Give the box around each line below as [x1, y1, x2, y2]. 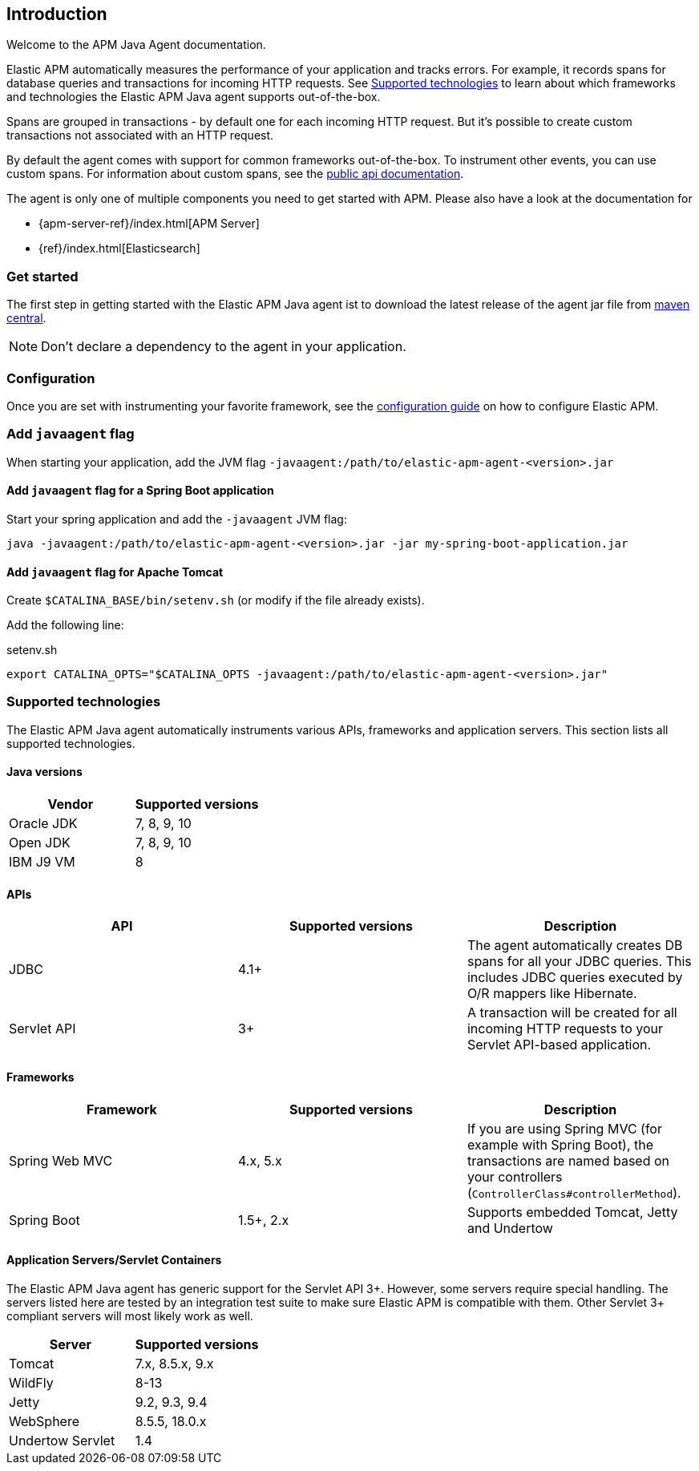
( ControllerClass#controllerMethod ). [467, 1184, 681, 1201]
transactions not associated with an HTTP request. [6, 128, 274, 143]
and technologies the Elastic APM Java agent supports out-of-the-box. [6, 90, 381, 104]
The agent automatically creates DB [467, 937, 683, 954]
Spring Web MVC [9, 1152, 113, 1169]
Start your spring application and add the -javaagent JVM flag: [6, 511, 347, 526]
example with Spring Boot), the [467, 1136, 654, 1153]
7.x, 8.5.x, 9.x [135, 1355, 214, 1372]
